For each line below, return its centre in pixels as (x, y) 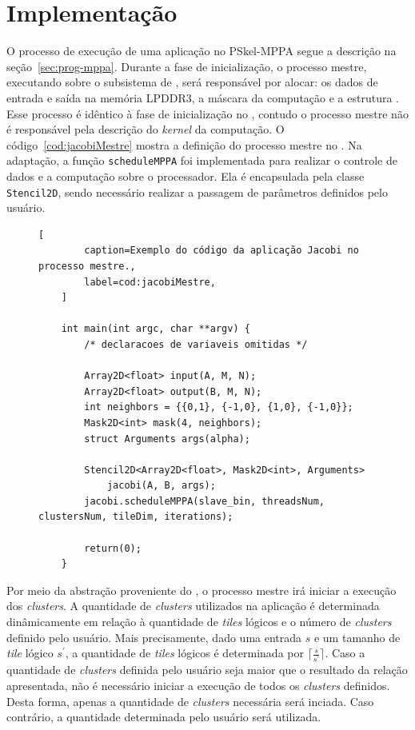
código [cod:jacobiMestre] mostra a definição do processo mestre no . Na (184, 144)
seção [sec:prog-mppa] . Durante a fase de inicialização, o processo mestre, (187, 66)
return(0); (113, 548)
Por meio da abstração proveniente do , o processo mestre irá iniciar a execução (202, 590)
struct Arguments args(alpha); (167, 439)
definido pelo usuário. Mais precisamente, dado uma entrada (154, 637)
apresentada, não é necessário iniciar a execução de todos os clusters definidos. (198, 685)
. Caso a (345, 653)
